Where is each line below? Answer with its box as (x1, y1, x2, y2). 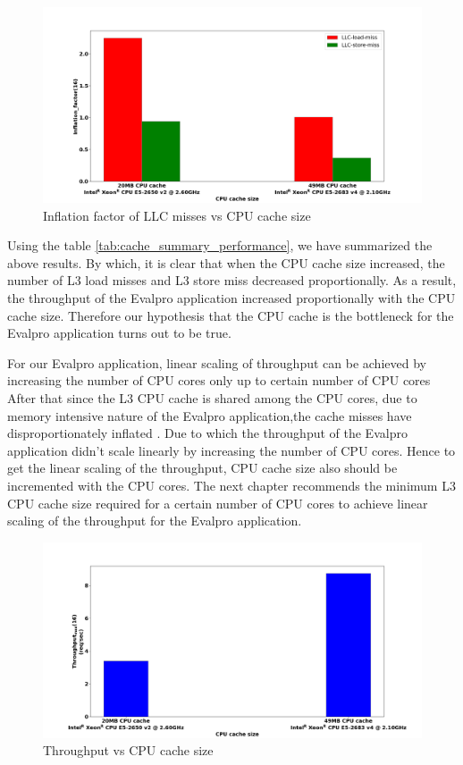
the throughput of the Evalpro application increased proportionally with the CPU (7, 289, 456, 307)
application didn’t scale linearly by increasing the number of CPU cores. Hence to (7, 441, 456, 459)
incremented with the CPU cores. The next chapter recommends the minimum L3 (7, 475, 456, 494)
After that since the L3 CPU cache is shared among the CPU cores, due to (7, 388, 417, 407)
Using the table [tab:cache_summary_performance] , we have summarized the (7, 236, 433, 255)
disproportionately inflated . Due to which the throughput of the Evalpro (7, 424, 408, 442)
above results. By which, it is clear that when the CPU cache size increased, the (7, 253, 445, 272)
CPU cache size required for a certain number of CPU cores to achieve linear (7, 493, 428, 512)
